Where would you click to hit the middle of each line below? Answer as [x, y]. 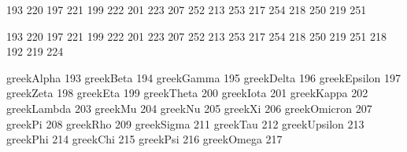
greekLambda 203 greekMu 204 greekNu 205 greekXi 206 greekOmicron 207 [189, 108]
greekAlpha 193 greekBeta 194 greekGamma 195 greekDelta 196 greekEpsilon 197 [204, 77]
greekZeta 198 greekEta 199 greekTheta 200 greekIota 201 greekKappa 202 [187, 93]
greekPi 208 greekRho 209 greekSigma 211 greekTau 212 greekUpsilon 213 [185, 123]
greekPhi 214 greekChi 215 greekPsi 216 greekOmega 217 [144, 139]
